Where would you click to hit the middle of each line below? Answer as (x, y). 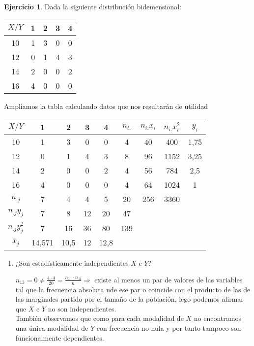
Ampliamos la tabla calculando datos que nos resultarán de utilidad (106, 106)
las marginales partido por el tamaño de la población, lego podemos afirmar (129, 299)
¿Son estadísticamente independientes (72, 263)
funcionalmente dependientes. (60, 337)
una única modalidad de (52, 328)
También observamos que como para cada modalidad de (99, 318)
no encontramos (217, 318)
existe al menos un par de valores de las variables (169, 279)
